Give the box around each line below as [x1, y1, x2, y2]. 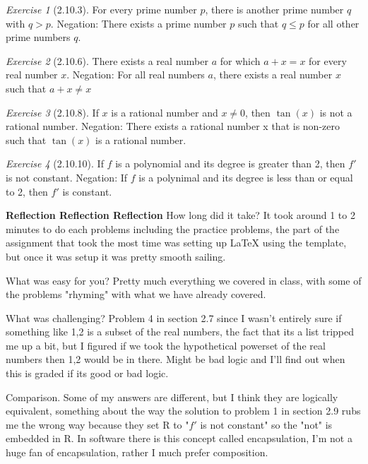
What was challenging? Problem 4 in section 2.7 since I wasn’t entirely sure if [6, 310, 342, 325]
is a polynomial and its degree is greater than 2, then [115, 156, 345, 171]
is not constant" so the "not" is [200, 417, 333, 432]
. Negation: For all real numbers [66, 67, 205, 82]
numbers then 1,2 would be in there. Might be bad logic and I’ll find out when [6, 352, 345, 367]
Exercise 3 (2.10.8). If [6, 105, 99, 119]
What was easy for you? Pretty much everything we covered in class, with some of [6, 273, 362, 287]
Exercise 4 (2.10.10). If [6, 156, 104, 171]
